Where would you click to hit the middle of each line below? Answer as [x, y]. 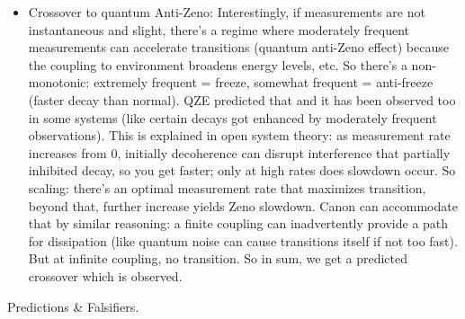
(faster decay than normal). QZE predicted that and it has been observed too [242, 99]
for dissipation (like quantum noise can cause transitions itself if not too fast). [243, 240]
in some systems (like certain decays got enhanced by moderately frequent [232, 117]
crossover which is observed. [105, 275]
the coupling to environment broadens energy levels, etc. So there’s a [218, 64]
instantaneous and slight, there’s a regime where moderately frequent [219, 29]
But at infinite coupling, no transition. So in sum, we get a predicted [218, 258]
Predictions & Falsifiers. [73, 306]
